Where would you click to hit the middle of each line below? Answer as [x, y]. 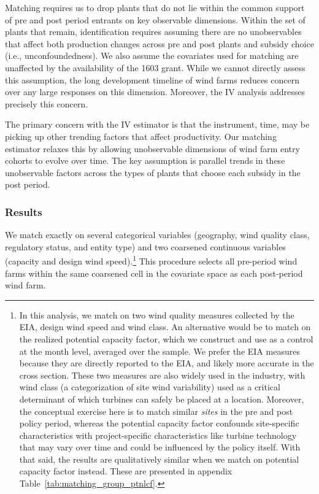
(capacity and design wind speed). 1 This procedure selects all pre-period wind [151, 260]
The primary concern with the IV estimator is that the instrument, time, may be [157, 124]
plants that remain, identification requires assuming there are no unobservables [153, 32]
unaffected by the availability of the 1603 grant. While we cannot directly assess [155, 67]
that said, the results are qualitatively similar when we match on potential [159, 459]
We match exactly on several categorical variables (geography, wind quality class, [157, 235]
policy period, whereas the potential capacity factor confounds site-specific [159, 423]
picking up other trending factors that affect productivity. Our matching [141, 136]
